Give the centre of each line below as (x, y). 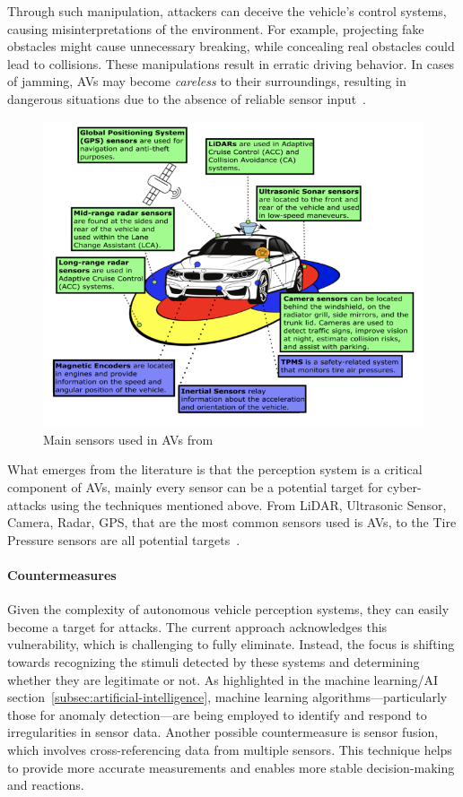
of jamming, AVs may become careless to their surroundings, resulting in (207, 81)
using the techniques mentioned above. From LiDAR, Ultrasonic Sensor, (249, 504)
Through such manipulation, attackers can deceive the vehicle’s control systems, (227, 11)
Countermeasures (62, 574)
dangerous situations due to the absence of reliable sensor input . (187, 98)
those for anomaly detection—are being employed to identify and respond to (217, 714)
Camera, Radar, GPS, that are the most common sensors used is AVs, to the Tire (232, 522)
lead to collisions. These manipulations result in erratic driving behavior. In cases (231, 63)
